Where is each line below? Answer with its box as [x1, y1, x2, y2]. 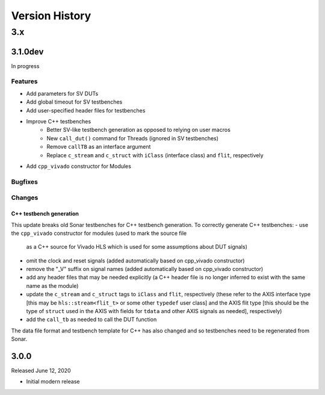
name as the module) [26, 282, 79, 289]
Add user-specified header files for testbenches [26, 107, 146, 114]
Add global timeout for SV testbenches [26, 98, 123, 105]
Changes [11, 193, 39, 202]
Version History [11, 9, 91, 22]
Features [11, 77, 38, 86]
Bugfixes [11, 178, 39, 186]
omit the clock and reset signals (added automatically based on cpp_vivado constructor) [26, 257, 245, 264]
